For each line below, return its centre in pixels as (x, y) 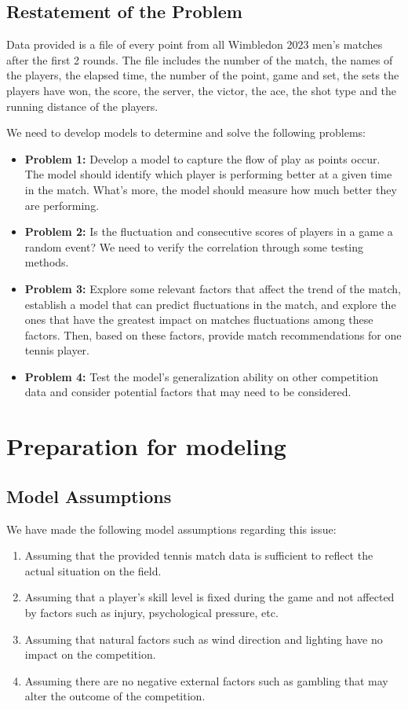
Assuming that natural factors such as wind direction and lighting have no (204, 639)
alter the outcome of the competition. (115, 696)
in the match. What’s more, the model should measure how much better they (211, 189)
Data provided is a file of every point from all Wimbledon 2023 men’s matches (195, 44)
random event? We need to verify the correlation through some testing (194, 246)
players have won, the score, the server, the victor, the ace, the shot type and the (202, 90)
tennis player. (57, 350)
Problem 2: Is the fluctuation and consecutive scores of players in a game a (209, 231)
